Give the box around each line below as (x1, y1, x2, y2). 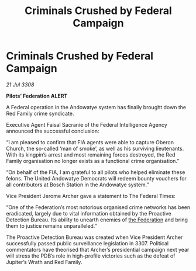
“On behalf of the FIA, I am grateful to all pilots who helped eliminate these (6, 168, 185, 176)
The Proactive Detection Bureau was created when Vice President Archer (6, 234, 183, 241)
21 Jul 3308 (6, 81, 35, 88)
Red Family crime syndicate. (6, 110, 74, 117)
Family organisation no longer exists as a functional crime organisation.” (6, 157, 180, 164)
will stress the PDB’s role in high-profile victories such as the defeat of (6, 252, 176, 259)
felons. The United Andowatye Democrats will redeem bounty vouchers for (6, 175, 187, 182)
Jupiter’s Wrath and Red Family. (6, 258, 82, 265)
